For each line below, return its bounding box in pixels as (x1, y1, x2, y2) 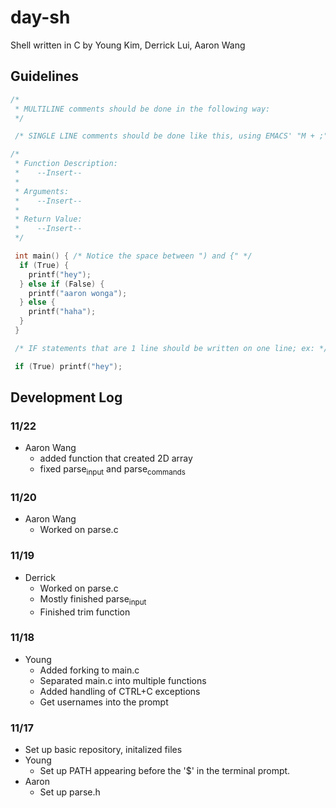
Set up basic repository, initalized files (24, 744, 183, 756)
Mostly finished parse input (39, 592, 147, 607)
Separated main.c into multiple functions (39, 674, 207, 686)
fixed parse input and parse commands (39, 463, 186, 478)
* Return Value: (14, 214, 83, 225)
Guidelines (10, 68, 79, 85)
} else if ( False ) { (19, 279, 105, 289)
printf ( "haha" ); (28, 307, 97, 317)
